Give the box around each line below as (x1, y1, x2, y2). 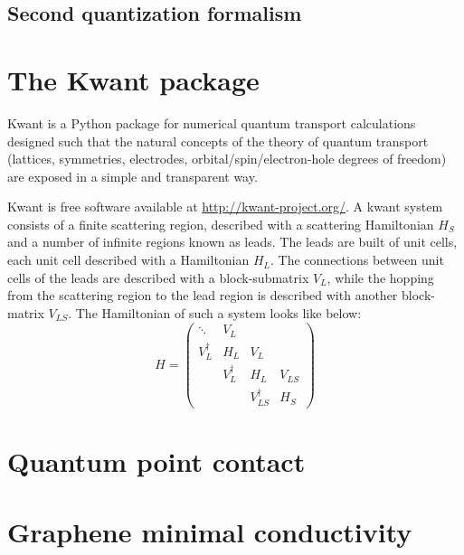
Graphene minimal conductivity (7, 513, 412, 550)
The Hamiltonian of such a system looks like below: (75, 303, 362, 322)
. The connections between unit (270, 250, 444, 269)
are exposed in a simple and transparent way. (7, 166, 258, 185)
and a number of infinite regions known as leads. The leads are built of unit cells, (7, 232, 458, 251)
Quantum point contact (7, 442, 306, 479)
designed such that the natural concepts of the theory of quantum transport (7, 131, 429, 150)
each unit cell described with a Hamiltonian (7, 250, 250, 269)
